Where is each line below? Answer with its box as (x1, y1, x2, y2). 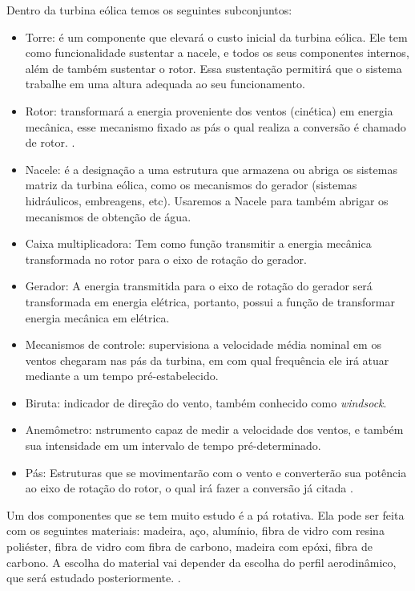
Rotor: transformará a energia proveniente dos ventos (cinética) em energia (25, 102, 393, 119)
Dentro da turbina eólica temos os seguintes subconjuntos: (6, 2, 292, 18)
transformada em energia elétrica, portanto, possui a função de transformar (25, 293, 395, 310)
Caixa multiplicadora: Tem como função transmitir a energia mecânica (25, 235, 372, 252)
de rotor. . (25, 134, 75, 151)
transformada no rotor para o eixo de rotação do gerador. (25, 250, 307, 267)
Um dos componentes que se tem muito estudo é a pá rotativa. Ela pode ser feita (6, 506, 405, 523)
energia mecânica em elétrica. (25, 309, 170, 326)
